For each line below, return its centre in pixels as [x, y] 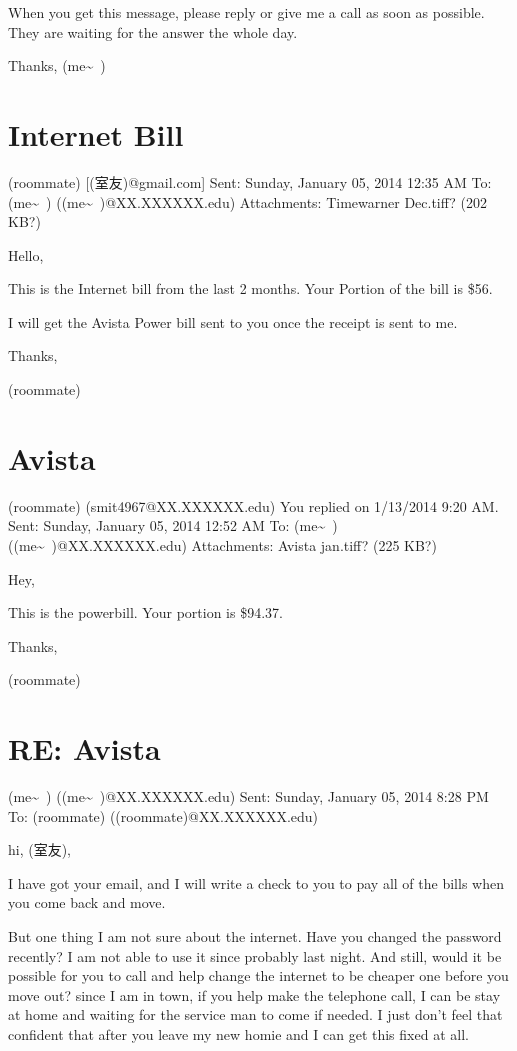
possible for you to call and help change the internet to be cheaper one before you [258, 975]
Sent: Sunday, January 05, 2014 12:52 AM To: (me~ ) [173, 525]
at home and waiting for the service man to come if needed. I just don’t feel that [255, 1014]
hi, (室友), [40, 849]
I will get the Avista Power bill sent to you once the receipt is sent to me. [233, 321]
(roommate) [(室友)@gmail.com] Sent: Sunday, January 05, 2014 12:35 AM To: [250, 181]
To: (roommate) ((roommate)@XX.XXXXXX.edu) [163, 815]
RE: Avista [84, 748]
